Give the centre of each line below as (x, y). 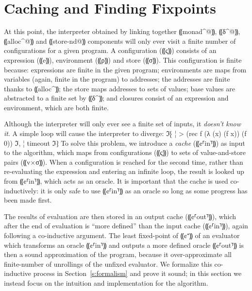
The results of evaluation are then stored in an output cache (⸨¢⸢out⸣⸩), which (120, 216)
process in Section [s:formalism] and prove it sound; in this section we (137, 273)
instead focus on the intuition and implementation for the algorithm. (106, 282)
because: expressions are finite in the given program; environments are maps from (125, 69)
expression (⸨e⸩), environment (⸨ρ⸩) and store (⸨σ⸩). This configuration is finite (123, 60)
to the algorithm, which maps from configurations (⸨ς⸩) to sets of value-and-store (125, 152)
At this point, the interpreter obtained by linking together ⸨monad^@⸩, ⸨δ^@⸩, (122, 31)
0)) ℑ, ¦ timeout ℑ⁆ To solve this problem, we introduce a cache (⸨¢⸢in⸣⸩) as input (125, 143)
